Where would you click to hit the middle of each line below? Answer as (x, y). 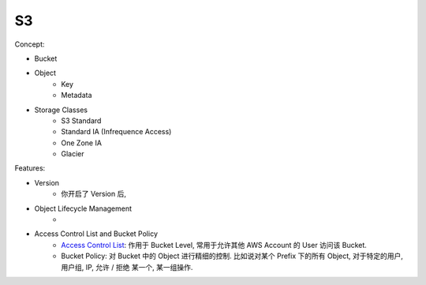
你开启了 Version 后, (93, 194)
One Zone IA (82, 143)
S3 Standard (81, 120)
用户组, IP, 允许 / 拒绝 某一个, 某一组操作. (127, 267)
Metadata (77, 96)
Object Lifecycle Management (83, 208)
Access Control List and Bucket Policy (96, 234)
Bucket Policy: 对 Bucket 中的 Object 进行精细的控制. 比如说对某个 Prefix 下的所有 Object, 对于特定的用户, (232, 256)
